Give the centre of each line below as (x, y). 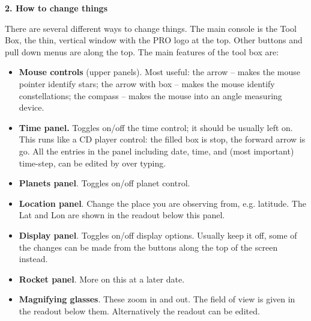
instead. (33, 259)
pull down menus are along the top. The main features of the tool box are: (142, 51)
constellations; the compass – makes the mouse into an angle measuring (150, 95)
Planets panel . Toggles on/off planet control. (104, 183)
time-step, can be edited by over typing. (92, 163)
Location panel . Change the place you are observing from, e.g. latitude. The (162, 203)
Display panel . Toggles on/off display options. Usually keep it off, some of (158, 235)
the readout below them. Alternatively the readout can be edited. (139, 310)
